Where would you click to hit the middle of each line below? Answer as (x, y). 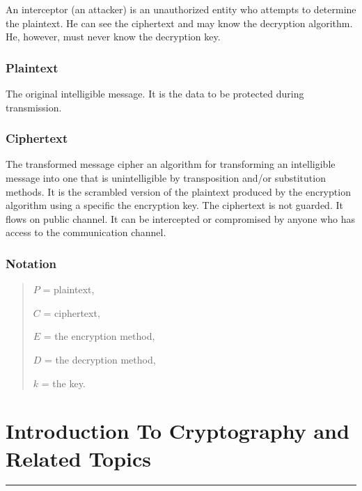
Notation (31, 263)
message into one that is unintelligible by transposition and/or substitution (166, 178)
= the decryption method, (100, 359)
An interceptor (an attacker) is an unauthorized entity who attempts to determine (181, 9)
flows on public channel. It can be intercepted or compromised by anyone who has (180, 218)
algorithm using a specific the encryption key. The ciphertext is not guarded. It (174, 205)
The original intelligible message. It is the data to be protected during (155, 93)
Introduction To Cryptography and (178, 431)
